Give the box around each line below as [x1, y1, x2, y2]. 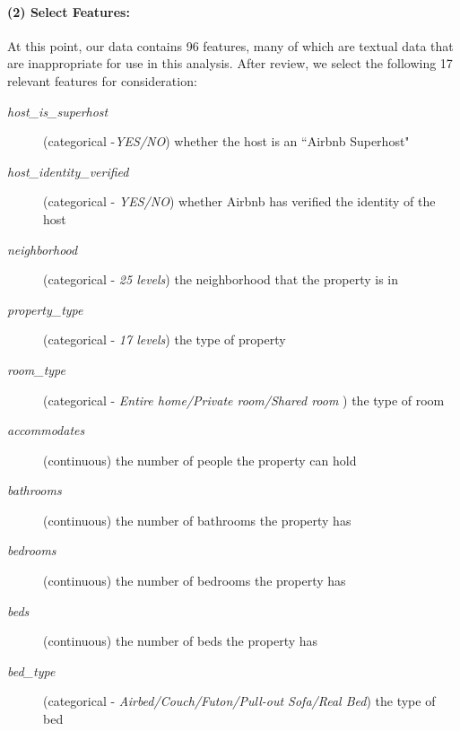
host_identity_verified [7, 161, 129, 180]
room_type [7, 360, 65, 379]
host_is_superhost [7, 101, 108, 120]
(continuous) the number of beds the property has [43, 631, 318, 650]
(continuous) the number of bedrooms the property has [43, 571, 346, 590]
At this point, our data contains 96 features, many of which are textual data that [7, 36, 454, 55]
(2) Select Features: [7, 2, 130, 21]
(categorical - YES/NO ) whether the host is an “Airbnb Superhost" [43, 132, 410, 151]
